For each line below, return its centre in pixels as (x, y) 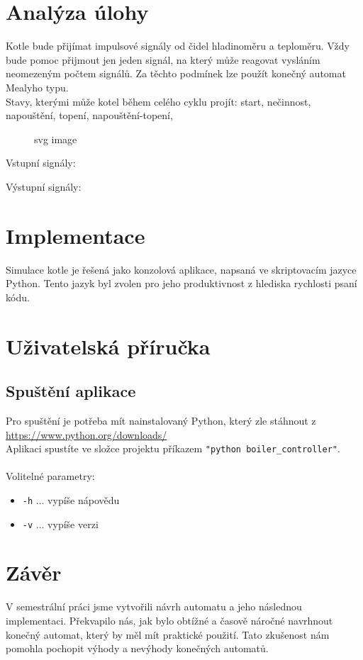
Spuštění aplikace (71, 391)
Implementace (76, 235)
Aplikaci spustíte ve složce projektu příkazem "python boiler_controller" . (173, 448)
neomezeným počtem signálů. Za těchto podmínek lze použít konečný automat (176, 73)
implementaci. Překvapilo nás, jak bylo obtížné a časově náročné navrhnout (169, 621)
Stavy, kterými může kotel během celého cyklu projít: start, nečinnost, (158, 101)
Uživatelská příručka (108, 346)
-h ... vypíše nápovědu (71, 499)
